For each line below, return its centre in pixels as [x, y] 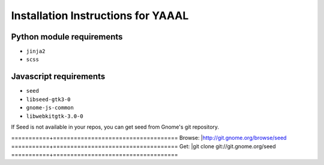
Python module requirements [67, 37]
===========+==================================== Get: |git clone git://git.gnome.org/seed [143, 146]
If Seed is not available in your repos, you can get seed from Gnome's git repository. [115, 127]
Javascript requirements [58, 77]
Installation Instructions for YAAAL [100, 16]
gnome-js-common [50, 108]
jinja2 [36, 51]
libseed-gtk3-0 [49, 99]
